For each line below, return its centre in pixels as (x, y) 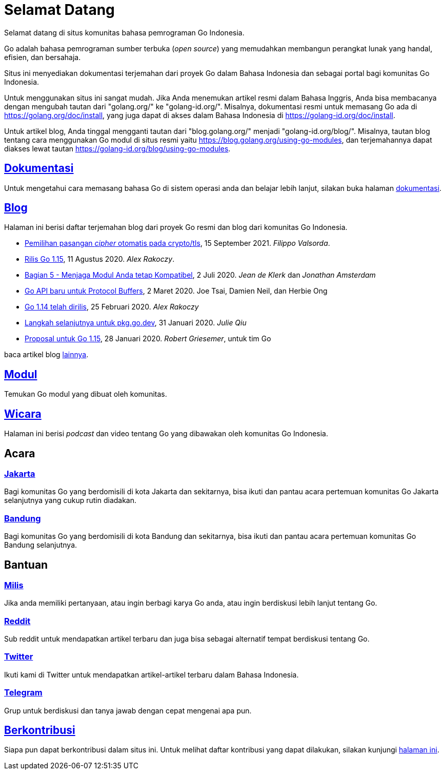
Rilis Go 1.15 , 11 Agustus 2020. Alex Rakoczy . (100, 259)
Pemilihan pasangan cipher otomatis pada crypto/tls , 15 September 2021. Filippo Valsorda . (177, 243)
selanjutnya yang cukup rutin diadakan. (70, 500)
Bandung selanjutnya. (41, 545)
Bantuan (26, 565)
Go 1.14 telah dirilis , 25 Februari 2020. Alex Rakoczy (112, 307)
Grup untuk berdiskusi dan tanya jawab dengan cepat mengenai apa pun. (128, 710)
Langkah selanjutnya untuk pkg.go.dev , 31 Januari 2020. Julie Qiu (136, 323)
